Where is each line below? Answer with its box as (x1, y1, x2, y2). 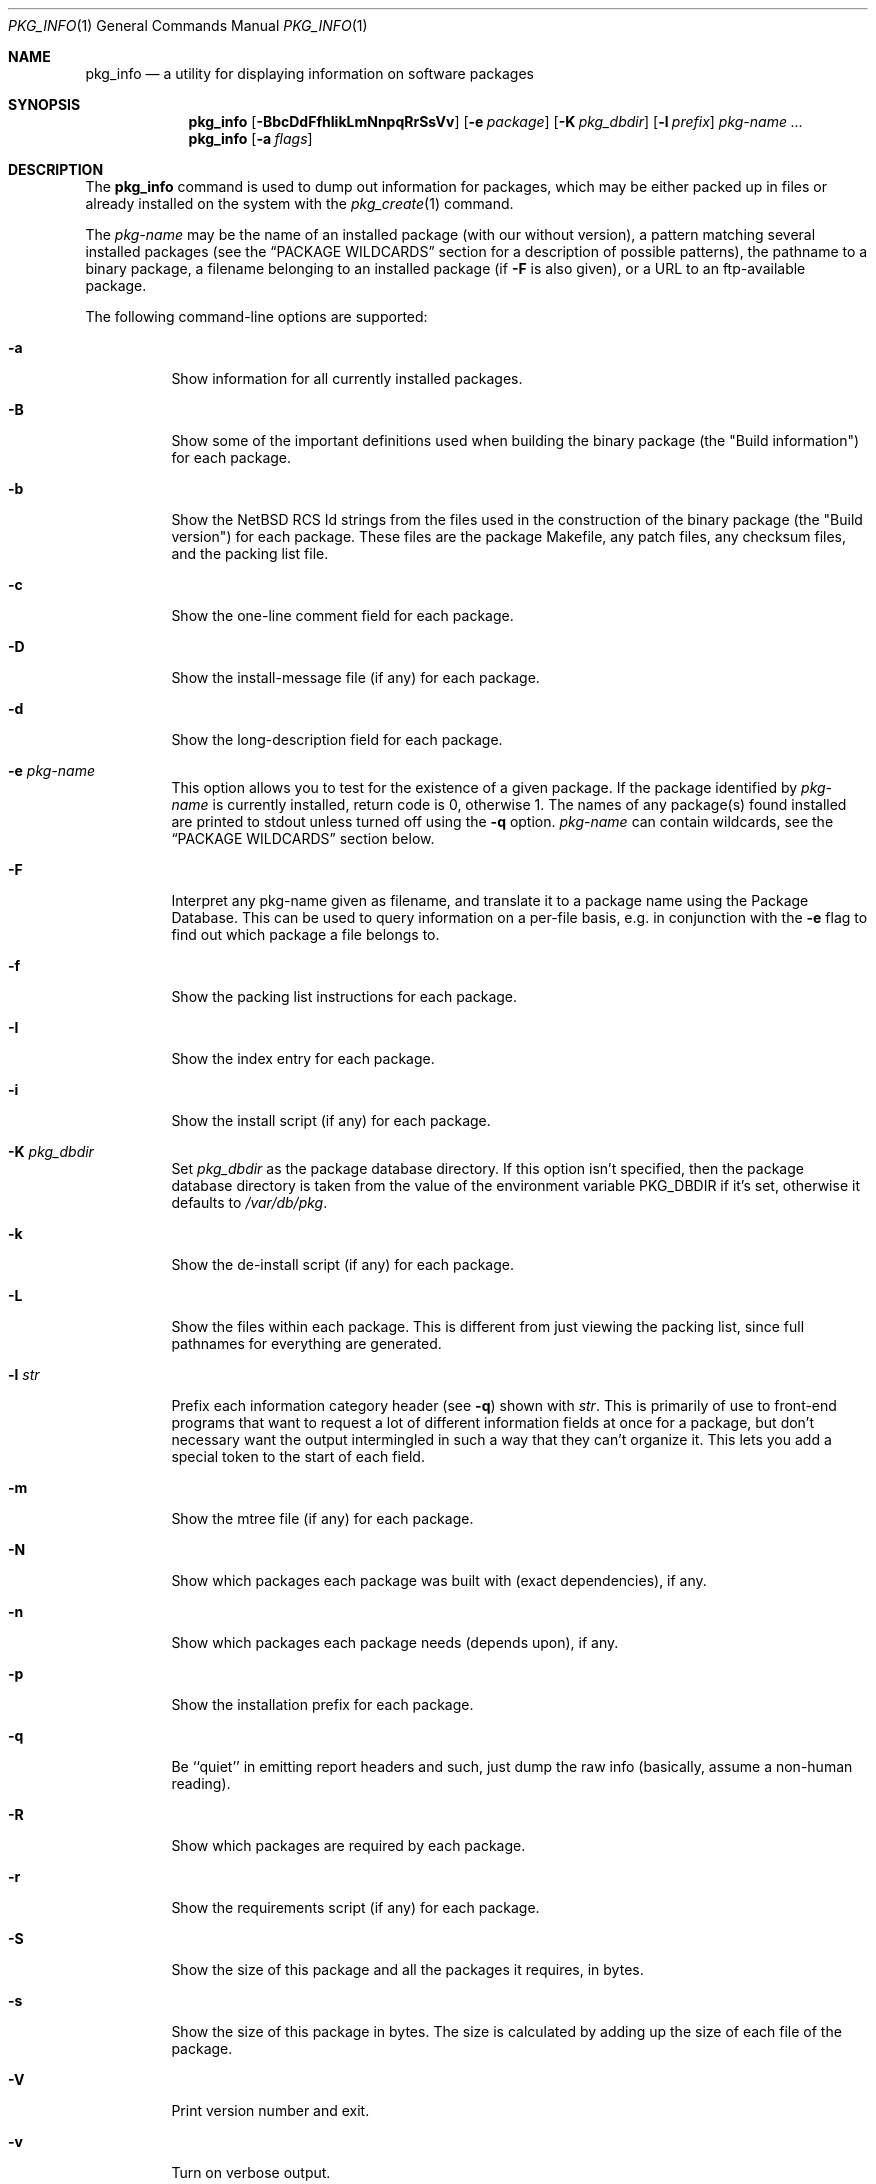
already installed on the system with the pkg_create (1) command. (85, 195, 514, 212)
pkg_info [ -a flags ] (188, 130, 313, 147)
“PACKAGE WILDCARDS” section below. (171, 830, 435, 847)
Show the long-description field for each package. (171, 731, 503, 748)
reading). (171, 1775, 231, 1792)
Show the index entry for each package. (171, 1050, 435, 1067)
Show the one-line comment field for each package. (171, 607, 514, 624)
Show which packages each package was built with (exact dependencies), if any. (171, 1572, 707, 1589)
